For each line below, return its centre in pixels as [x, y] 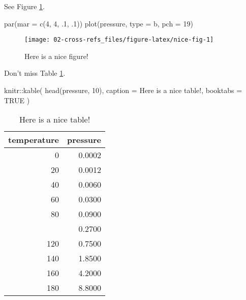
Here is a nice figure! [56, 56]
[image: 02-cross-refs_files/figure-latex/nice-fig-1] [119, 40]
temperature [34, 140]
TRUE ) [17, 100]
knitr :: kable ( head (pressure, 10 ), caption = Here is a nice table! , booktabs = [123, 90]
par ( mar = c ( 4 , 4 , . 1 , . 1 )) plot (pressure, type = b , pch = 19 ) [99, 23]
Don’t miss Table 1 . [35, 73]
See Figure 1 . [24, 6]
